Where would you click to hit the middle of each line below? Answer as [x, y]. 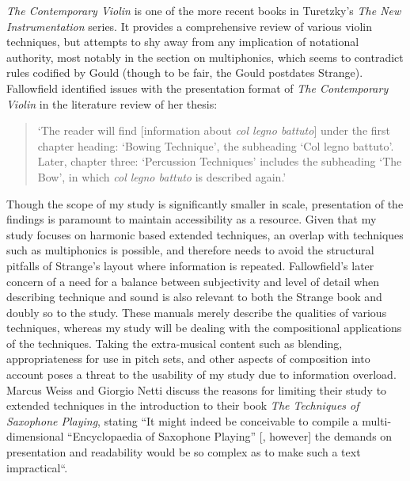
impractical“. [37, 467]
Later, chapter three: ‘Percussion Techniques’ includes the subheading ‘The [220, 161]
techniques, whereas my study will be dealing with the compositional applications [204, 328]
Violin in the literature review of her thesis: [112, 103]
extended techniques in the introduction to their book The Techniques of [183, 405]
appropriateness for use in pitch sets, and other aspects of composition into [188, 359]
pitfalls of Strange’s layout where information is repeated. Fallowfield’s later [190, 265]
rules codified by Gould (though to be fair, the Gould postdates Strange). [185, 73]
